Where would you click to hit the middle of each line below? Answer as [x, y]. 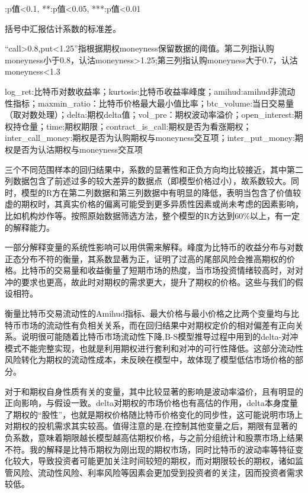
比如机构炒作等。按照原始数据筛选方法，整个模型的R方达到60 [124, 215]
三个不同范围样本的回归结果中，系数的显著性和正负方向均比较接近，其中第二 [154, 169]
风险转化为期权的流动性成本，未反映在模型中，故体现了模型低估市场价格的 [150, 360]
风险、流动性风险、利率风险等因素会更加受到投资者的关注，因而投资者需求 [158, 472]
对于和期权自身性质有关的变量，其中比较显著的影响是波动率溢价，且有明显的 [154, 391]
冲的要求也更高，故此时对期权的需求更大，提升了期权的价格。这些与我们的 [150, 281]
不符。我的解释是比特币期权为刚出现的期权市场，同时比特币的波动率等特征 [150, 449]
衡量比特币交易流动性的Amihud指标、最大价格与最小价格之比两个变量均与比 [152, 313]
